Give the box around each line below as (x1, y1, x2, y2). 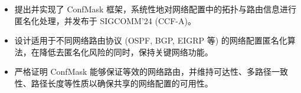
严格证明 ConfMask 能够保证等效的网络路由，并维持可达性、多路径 (14, 65, 272, 78)
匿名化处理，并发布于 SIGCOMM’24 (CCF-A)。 (14, 14, 196, 26)
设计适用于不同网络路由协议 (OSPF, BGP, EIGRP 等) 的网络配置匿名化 (14, 34, 287, 46)
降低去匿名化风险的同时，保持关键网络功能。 (39, 45, 213, 58)
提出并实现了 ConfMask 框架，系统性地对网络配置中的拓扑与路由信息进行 (14, 3, 297, 15)
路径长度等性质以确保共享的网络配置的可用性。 (31, 77, 213, 89)
